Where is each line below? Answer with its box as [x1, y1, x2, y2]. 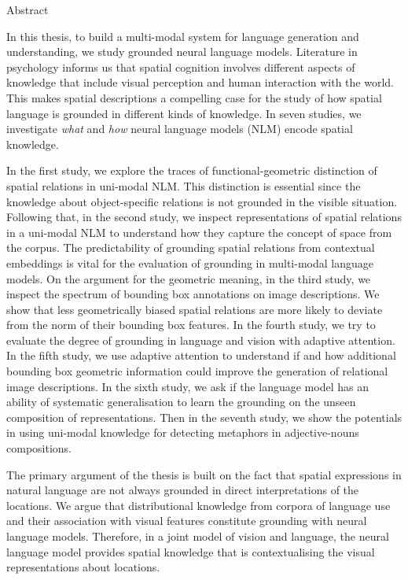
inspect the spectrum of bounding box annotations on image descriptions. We [6, 286, 380, 302]
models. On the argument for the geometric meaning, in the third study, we [6, 270, 371, 286]
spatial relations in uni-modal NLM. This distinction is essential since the [6, 177, 361, 194]
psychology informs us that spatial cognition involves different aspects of [6, 58, 355, 75]
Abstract [6, 2, 49, 17]
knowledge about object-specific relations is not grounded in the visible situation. [6, 193, 398, 209]
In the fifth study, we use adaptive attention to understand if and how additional [6, 347, 396, 364]
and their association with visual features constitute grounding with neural [6, 512, 367, 529]
